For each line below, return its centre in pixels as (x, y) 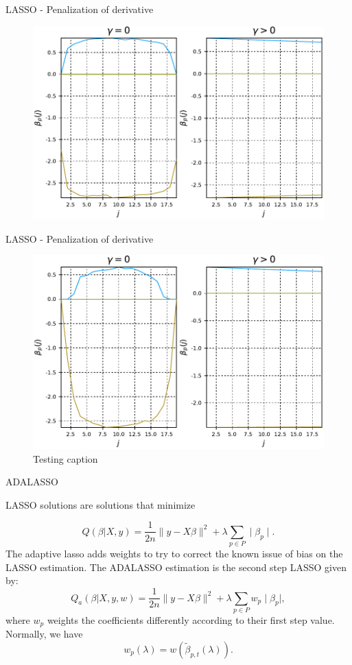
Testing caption (66, 458)
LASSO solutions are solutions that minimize (101, 504)
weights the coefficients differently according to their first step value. (191, 619)
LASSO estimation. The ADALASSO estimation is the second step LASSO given (176, 567)
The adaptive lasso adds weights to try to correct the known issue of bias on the (174, 554)
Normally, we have (44, 634)
